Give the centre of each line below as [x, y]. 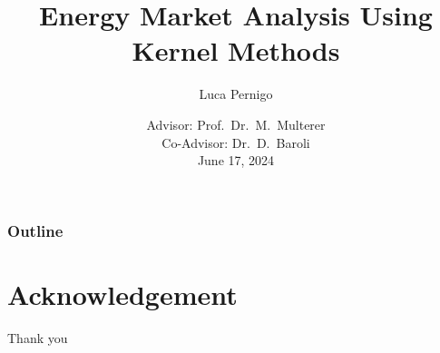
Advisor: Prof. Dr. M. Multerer [236, 124]
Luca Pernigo [236, 94]
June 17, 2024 [236, 160]
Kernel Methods [236, 50]
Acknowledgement [122, 294]
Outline [35, 230]
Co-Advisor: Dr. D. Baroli [236, 142]
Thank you [38, 337]
